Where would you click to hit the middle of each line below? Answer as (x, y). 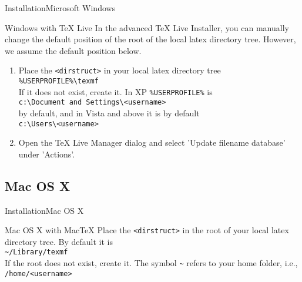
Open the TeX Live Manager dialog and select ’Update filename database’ (152, 142)
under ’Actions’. (47, 154)
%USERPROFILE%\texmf (58, 81)
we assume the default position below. (73, 50)
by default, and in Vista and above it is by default (109, 113)
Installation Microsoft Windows (60, 8)
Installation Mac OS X (44, 210)
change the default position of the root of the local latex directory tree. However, (150, 39)
